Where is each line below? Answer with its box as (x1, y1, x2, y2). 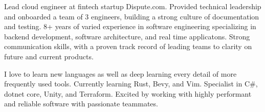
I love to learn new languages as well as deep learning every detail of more (4, 68, 237, 79)
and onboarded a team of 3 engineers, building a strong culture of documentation (4, 11, 259, 21)
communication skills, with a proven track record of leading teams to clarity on (4, 41, 252, 52)
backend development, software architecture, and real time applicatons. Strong (4, 31, 250, 41)
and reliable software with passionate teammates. (4, 98, 158, 109)
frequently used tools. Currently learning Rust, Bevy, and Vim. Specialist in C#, (4, 78, 258, 89)
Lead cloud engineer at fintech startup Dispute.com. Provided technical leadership (4, 1, 261, 11)
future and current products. (4, 51, 94, 61)
